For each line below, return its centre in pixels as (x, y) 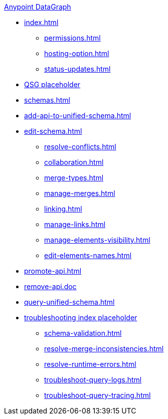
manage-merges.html (80, 193)
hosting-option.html (77, 53)
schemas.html (47, 100)
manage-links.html (75, 224)
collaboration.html (74, 162)
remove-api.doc (50, 286)
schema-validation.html (83, 333)
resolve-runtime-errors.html (90, 364)
